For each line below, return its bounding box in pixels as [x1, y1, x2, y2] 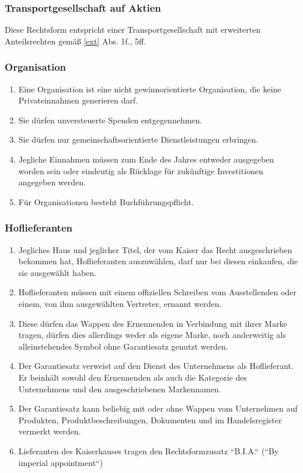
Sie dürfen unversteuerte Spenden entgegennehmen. [18, 113, 203, 126]
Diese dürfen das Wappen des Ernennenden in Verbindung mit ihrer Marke [18, 317, 287, 329]
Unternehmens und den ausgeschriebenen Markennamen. [18, 382, 221, 395]
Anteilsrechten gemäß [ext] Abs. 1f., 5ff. [5, 34, 147, 47]
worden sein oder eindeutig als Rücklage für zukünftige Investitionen [18, 164, 263, 177]
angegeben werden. [18, 176, 86, 188]
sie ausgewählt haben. [18, 266, 96, 278]
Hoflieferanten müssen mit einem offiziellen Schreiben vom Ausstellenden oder [18, 286, 297, 298]
